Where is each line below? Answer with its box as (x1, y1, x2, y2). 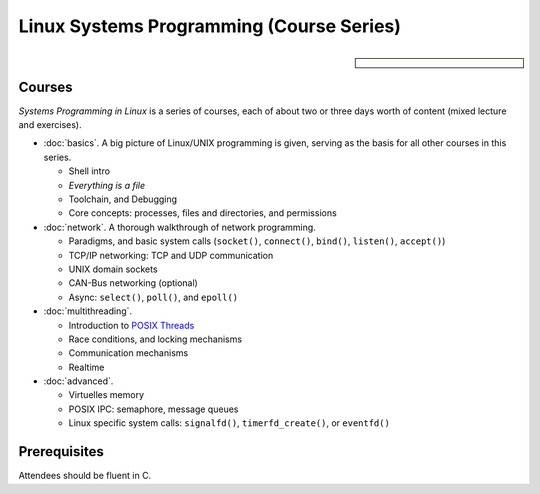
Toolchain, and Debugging (68, 193, 178, 205)
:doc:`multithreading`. (43, 305, 133, 317)
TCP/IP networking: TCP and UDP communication (68, 249, 274, 261)
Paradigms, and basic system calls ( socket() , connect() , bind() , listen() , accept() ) (68, 235, 446, 247)
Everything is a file (68, 179, 146, 191)
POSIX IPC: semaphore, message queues (68, 403, 239, 415)
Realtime (68, 361, 105, 373)
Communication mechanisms (68, 347, 189, 359)
